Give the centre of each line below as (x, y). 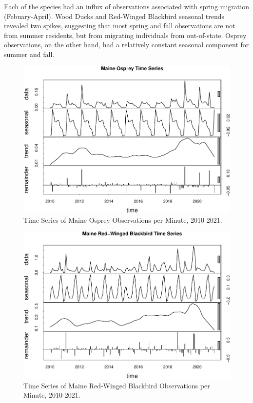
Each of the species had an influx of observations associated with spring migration (126, 6)
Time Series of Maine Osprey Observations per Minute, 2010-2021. (123, 220)
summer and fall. (29, 54)
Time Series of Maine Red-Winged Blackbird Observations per (117, 385)
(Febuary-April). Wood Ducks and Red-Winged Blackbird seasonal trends (114, 16)
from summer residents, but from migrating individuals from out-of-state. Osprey (125, 35)
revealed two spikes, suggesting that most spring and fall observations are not (120, 26)
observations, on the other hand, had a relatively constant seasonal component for (126, 45)
